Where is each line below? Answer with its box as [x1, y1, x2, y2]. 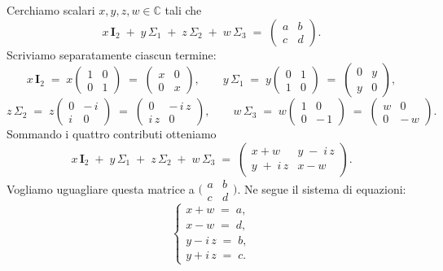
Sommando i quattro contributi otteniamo [7, 125, 217, 142]
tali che [164, 2, 202, 18]
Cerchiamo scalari [7, 2, 95, 18]
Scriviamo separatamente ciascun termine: [7, 46, 217, 63]
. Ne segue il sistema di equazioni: [237, 180, 406, 197]
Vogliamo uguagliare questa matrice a [7, 180, 195, 197]
